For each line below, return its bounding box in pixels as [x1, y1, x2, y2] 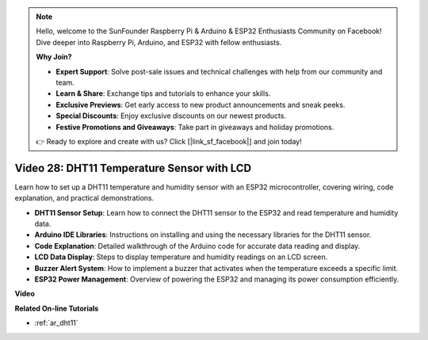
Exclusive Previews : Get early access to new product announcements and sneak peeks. [55, 100, 346, 109]
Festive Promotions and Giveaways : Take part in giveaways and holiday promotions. [55, 122, 334, 132]
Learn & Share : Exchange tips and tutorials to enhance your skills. [55, 89, 271, 98]
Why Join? [36, 52, 72, 62]
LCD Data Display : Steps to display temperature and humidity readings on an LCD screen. [34, 252, 328, 262]
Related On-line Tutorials [14, 304, 99, 313]
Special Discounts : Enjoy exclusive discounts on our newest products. [55, 111, 287, 120]
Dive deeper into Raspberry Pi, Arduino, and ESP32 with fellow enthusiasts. [36, 37, 282, 47]
